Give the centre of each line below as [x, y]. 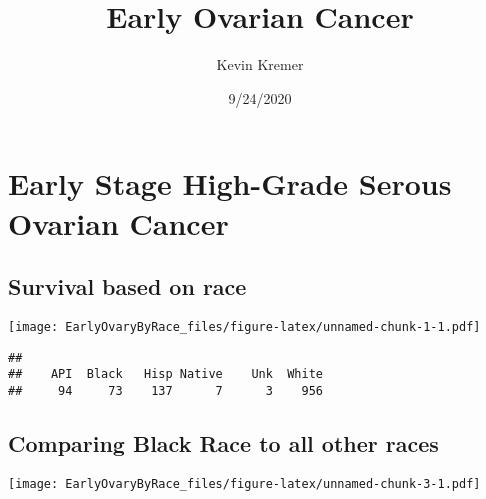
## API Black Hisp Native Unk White [165, 374]
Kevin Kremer [260, 64]
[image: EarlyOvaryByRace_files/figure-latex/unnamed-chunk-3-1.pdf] [244, 483]
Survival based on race [127, 286]
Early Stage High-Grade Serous [230, 183]
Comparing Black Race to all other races [223, 442]
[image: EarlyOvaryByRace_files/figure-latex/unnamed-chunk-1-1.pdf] [244, 326]
